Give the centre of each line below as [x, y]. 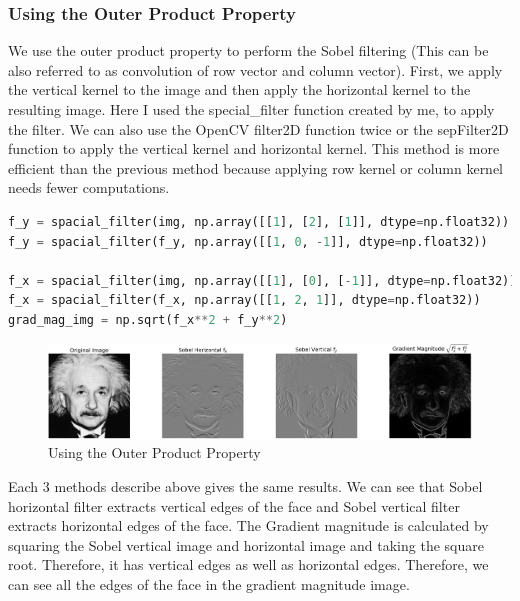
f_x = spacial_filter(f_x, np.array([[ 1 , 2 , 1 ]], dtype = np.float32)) [244, 300]
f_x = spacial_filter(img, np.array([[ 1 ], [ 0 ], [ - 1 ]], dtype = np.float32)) [262, 280]
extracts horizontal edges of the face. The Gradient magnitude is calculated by [248, 525]
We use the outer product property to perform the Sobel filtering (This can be [248, 50]
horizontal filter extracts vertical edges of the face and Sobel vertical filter [234, 505]
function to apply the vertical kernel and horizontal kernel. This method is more [254, 148]
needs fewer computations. [89, 187]
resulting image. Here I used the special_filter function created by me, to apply [251, 109]
